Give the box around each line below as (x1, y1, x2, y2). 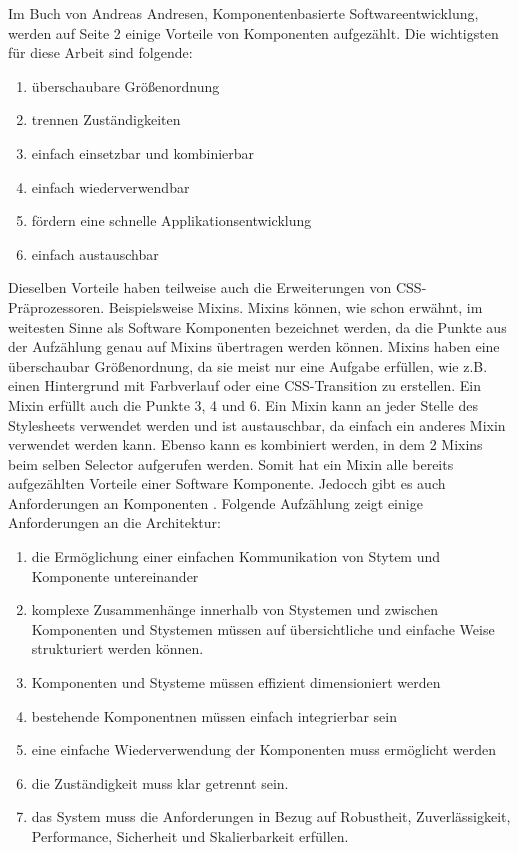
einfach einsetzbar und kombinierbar (31, 142, 255, 163)
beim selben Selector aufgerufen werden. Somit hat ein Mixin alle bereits (8, 453, 454, 474)
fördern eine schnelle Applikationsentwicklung (31, 210, 312, 231)
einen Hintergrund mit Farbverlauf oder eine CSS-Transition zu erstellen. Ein (8, 375, 481, 396)
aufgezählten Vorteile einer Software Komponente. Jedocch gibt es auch (8, 473, 446, 494)
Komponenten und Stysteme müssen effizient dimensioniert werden (31, 672, 441, 693)
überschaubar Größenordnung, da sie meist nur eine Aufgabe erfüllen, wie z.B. (8, 355, 488, 376)
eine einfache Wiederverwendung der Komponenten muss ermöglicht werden (31, 739, 497, 760)
